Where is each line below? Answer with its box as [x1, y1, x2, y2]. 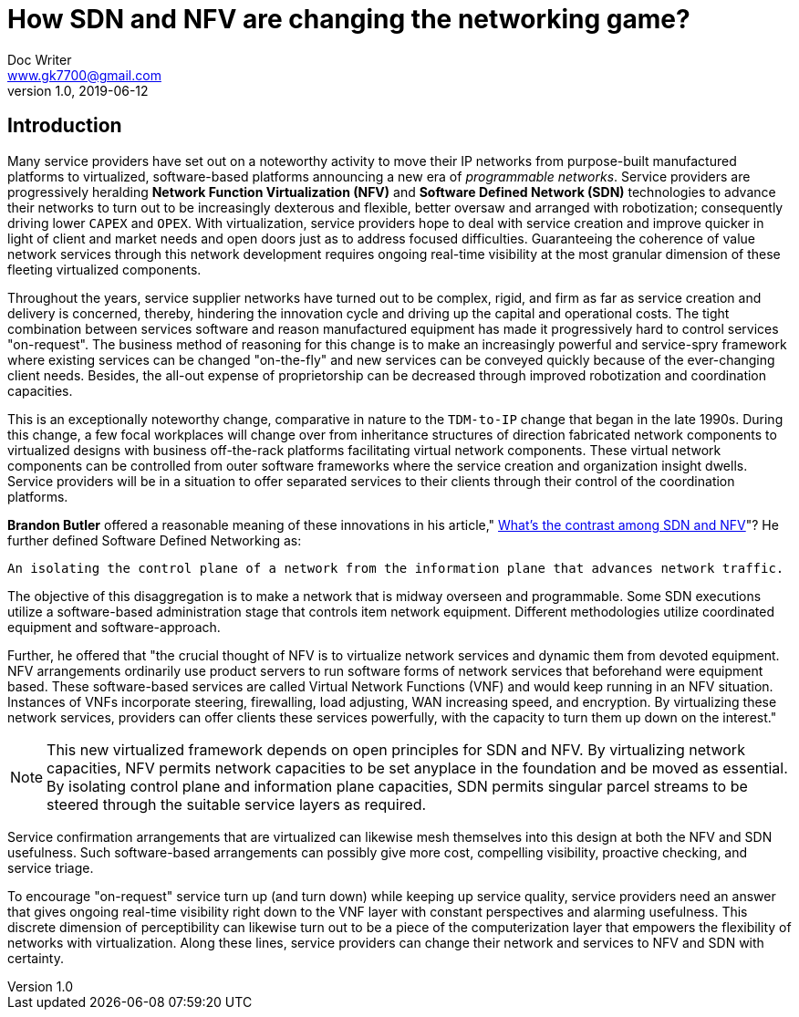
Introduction [7, 114, 122, 138]
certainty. [7, 950, 64, 966]
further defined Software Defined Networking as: [7, 532, 302, 548]
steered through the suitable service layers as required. [47, 794, 427, 814]
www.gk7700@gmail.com [7, 67, 161, 83]
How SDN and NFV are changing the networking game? [7, 4, 690, 35]
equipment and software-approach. [7, 618, 221, 635]
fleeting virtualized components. [7, 261, 202, 277]
